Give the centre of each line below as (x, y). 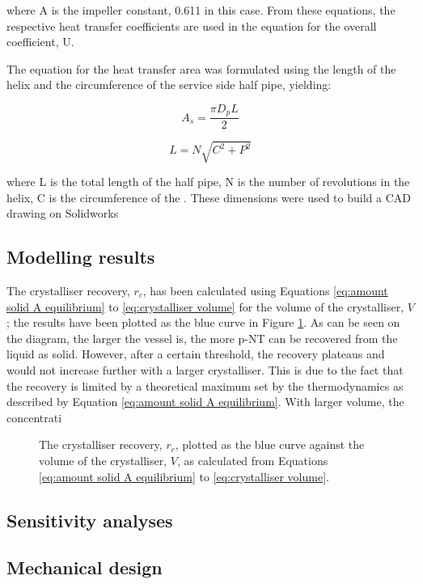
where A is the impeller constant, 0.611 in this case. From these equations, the (201, 10)
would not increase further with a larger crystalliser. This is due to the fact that (205, 369)
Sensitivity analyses (90, 520)
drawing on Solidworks (63, 213)
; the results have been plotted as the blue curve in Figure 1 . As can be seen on (203, 322)
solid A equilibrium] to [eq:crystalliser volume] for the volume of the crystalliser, (205, 306)
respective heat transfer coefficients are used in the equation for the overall (192, 25)
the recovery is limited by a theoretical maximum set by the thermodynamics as (205, 385)
